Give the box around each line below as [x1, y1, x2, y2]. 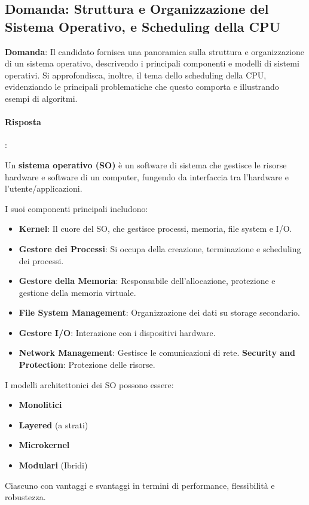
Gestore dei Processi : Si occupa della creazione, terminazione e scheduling [19, 242, 301, 255]
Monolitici [19, 398, 62, 411]
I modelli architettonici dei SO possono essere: [5, 378, 174, 391]
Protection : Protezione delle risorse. [19, 358, 155, 371]
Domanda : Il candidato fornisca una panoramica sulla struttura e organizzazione [5, 45, 305, 58]
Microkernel [19, 439, 70, 451]
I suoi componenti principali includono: [5, 202, 148, 214]
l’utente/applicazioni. [5, 182, 82, 195]
